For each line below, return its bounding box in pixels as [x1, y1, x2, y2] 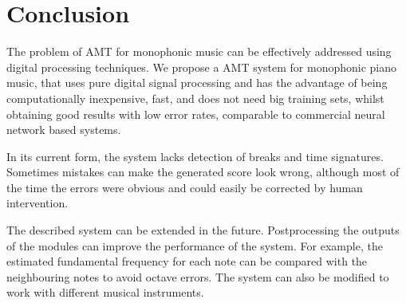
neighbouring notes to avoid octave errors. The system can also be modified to [6, 268, 389, 285]
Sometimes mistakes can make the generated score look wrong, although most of [6, 163, 400, 180]
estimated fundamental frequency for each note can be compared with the [6, 253, 368, 270]
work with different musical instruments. [6, 284, 204, 301]
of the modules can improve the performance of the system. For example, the [6, 237, 383, 254]
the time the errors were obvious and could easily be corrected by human [6, 179, 363, 195]
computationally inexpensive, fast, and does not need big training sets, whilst [6, 89, 384, 106]
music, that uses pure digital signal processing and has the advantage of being [6, 74, 388, 91]
